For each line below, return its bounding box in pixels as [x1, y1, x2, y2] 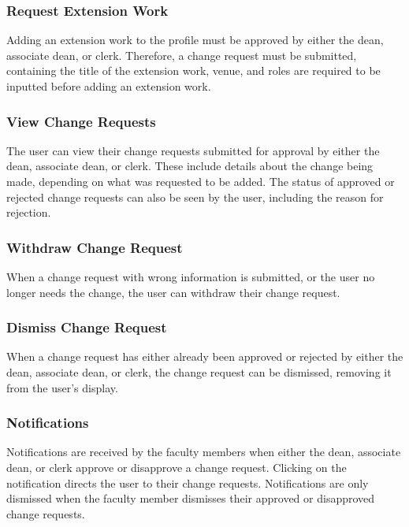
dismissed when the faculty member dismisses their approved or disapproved [6, 490, 375, 507]
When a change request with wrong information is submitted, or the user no [6, 269, 375, 284]
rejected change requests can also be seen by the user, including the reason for [6, 188, 384, 205]
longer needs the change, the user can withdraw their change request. [6, 284, 340, 300]
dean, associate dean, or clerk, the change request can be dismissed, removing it [6, 364, 392, 380]
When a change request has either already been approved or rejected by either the [6, 348, 403, 365]
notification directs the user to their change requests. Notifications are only [6, 474, 369, 491]
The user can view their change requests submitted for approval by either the [6, 142, 380, 158]
